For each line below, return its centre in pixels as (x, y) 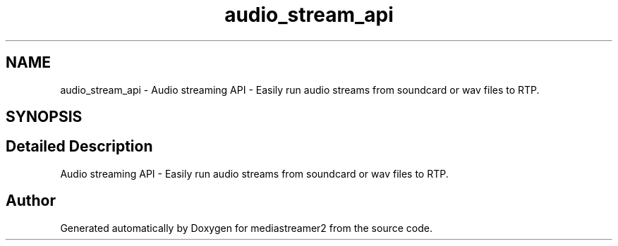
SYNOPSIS (44, 117)
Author (31, 201)
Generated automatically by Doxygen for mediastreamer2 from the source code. (246, 228)
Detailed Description (79, 147)
